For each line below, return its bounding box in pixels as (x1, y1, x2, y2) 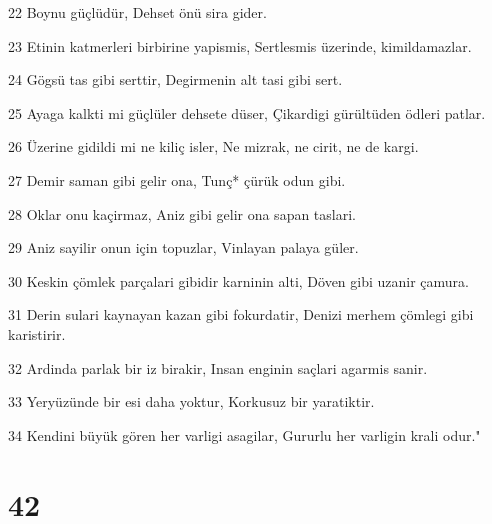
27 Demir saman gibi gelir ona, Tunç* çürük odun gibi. (8, 169, 346, 190)
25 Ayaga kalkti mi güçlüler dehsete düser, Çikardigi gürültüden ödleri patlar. (8, 102, 486, 123)
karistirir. (8, 323, 66, 344)
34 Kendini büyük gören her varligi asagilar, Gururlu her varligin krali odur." (8, 424, 481, 445)
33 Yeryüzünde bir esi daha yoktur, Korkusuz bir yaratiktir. (8, 391, 375, 412)
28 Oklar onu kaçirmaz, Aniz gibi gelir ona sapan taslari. (8, 203, 356, 224)
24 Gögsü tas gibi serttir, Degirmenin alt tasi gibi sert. (8, 69, 343, 90)
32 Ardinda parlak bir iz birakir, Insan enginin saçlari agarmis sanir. (8, 357, 428, 378)
